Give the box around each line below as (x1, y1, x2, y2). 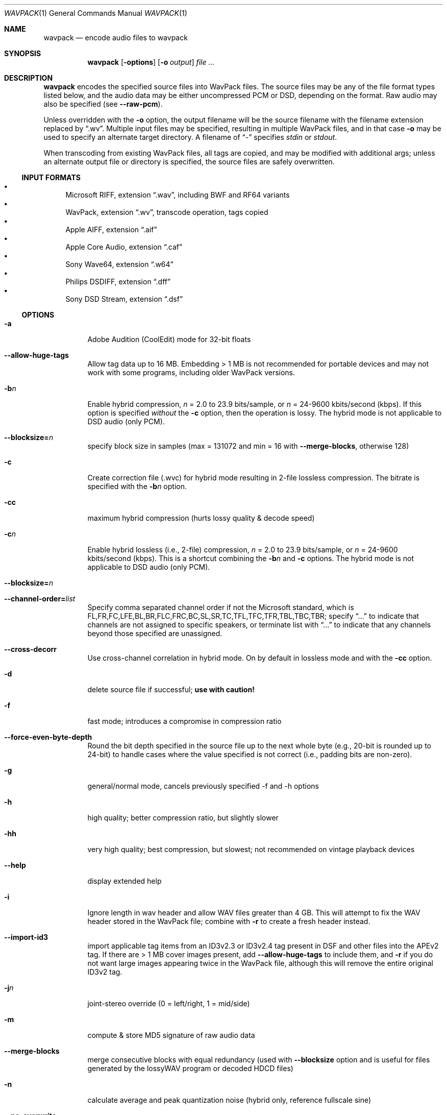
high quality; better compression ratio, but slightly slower (87, 813, 279, 822)
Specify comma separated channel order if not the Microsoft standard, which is (87, 603, 354, 612)
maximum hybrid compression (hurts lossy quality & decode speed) (87, 514, 315, 522)
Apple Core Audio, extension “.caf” (65, 243, 183, 251)
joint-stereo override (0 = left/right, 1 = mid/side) (87, 999, 250, 1008)
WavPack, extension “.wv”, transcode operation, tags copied (65, 208, 268, 216)
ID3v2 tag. (87, 967, 122, 976)
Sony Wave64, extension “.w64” (65, 260, 173, 269)
